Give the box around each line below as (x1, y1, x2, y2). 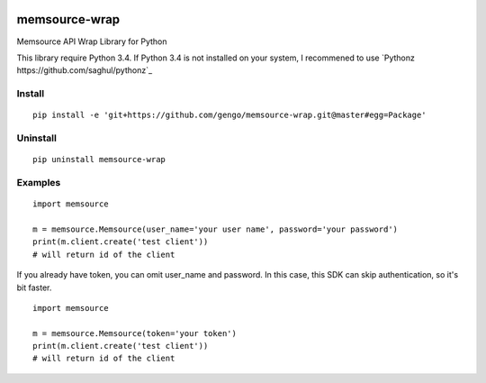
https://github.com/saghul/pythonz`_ (16, 65, 153, 76)
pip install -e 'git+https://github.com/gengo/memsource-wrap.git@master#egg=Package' (32, 110, 427, 121)
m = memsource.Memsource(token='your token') (32, 328, 238, 338)
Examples (16, 176, 61, 188)
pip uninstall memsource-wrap (32, 154, 166, 165)
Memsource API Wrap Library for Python (16, 36, 167, 47)
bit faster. (16, 282, 52, 293)
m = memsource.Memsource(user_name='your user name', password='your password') (32, 223, 399, 234)
